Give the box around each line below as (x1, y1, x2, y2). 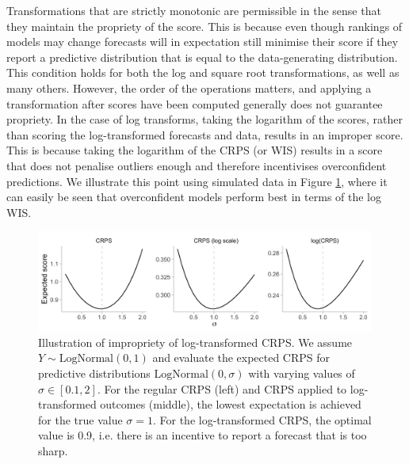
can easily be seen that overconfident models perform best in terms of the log (6, 188, 382, 205)
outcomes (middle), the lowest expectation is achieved (100, 396, 361, 413)
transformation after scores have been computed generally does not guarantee (6, 95, 383, 112)
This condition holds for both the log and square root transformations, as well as (6, 64, 399, 81)
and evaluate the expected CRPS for (152, 349, 331, 366)
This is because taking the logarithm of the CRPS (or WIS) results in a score (6, 142, 383, 158)
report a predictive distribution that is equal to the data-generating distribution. (6, 48, 398, 65)
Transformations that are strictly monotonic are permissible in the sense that (6, 2, 381, 18)
